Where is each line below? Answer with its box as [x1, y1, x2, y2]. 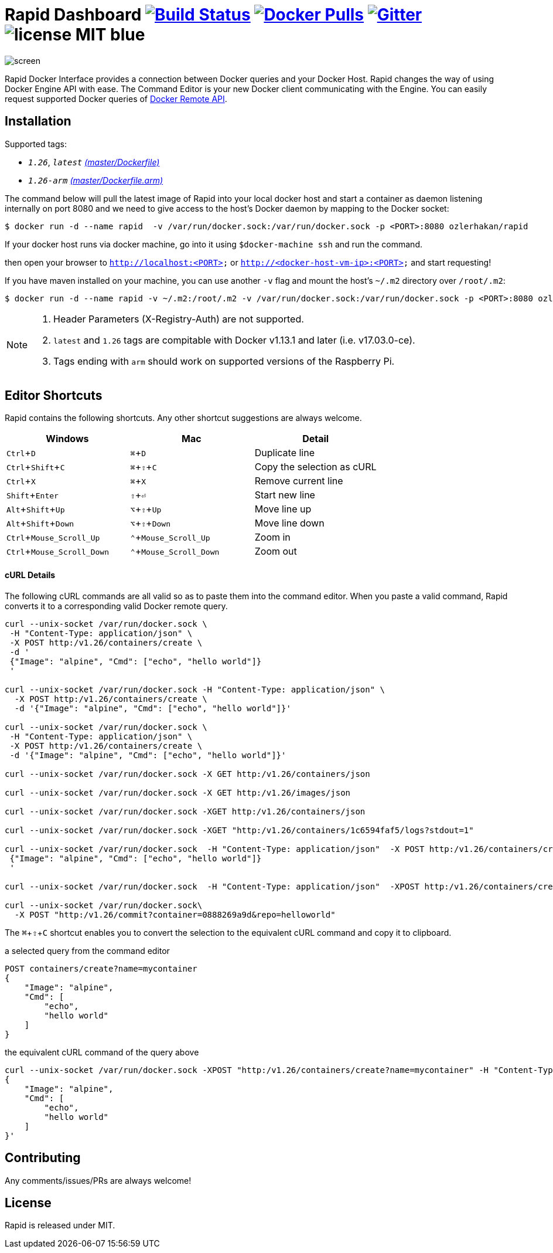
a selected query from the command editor [5, 945, 170, 956]
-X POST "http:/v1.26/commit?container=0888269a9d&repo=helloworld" [14, 909, 336, 919]
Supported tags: [5, 138, 67, 149]
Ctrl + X [6, 475, 36, 487]
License [5, 1195, 52, 1210]
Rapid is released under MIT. [5, 1220, 115, 1231]
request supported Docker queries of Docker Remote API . [5, 93, 227, 104]
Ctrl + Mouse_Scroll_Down [6, 545, 109, 558]
